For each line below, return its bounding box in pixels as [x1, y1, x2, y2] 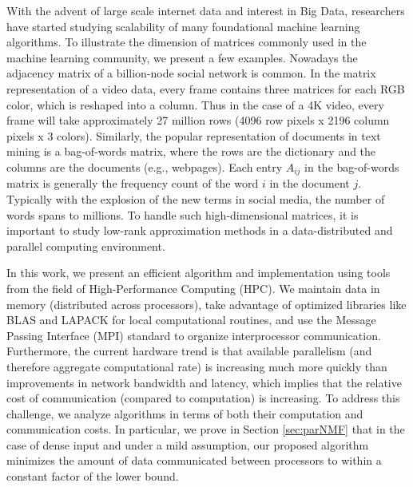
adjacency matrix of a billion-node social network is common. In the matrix [6, 65, 376, 81]
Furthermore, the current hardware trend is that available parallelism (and [6, 342, 372, 359]
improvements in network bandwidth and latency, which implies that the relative [6, 374, 402, 390]
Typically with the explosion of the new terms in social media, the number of [6, 190, 385, 207]
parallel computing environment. [6, 237, 165, 254]
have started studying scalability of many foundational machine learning [6, 18, 360, 34]
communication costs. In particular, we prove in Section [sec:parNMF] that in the [6, 421, 405, 438]
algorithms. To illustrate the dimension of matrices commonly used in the [6, 34, 367, 50]
